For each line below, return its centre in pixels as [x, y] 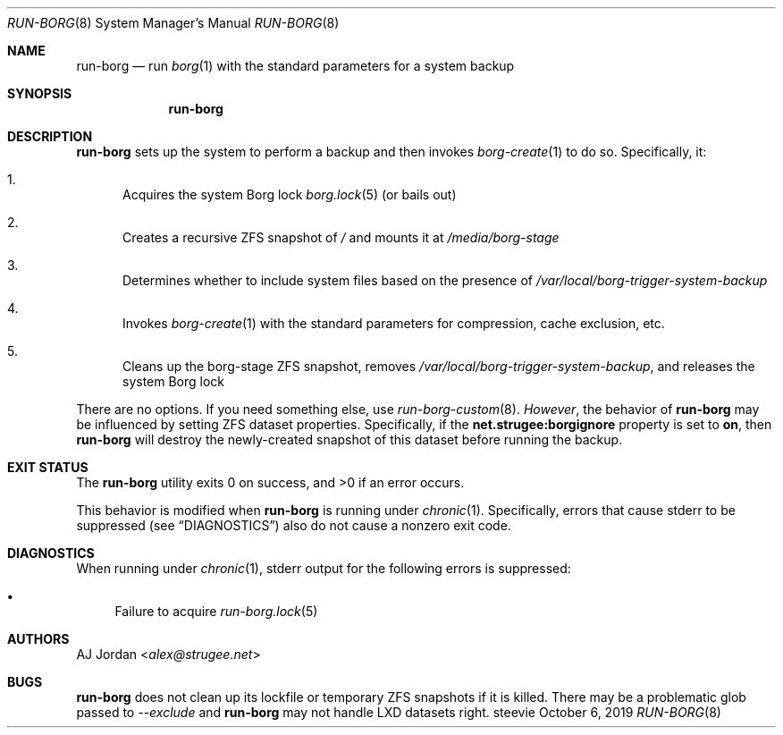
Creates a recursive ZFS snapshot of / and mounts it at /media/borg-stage [341, 237]
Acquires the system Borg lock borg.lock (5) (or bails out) [290, 194]
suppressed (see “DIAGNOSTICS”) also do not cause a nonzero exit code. [294, 525]
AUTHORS [38, 639]
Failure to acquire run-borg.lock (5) [216, 611]
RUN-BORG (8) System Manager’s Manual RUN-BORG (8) [173, 23]
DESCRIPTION [50, 136]
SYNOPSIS [40, 93]
